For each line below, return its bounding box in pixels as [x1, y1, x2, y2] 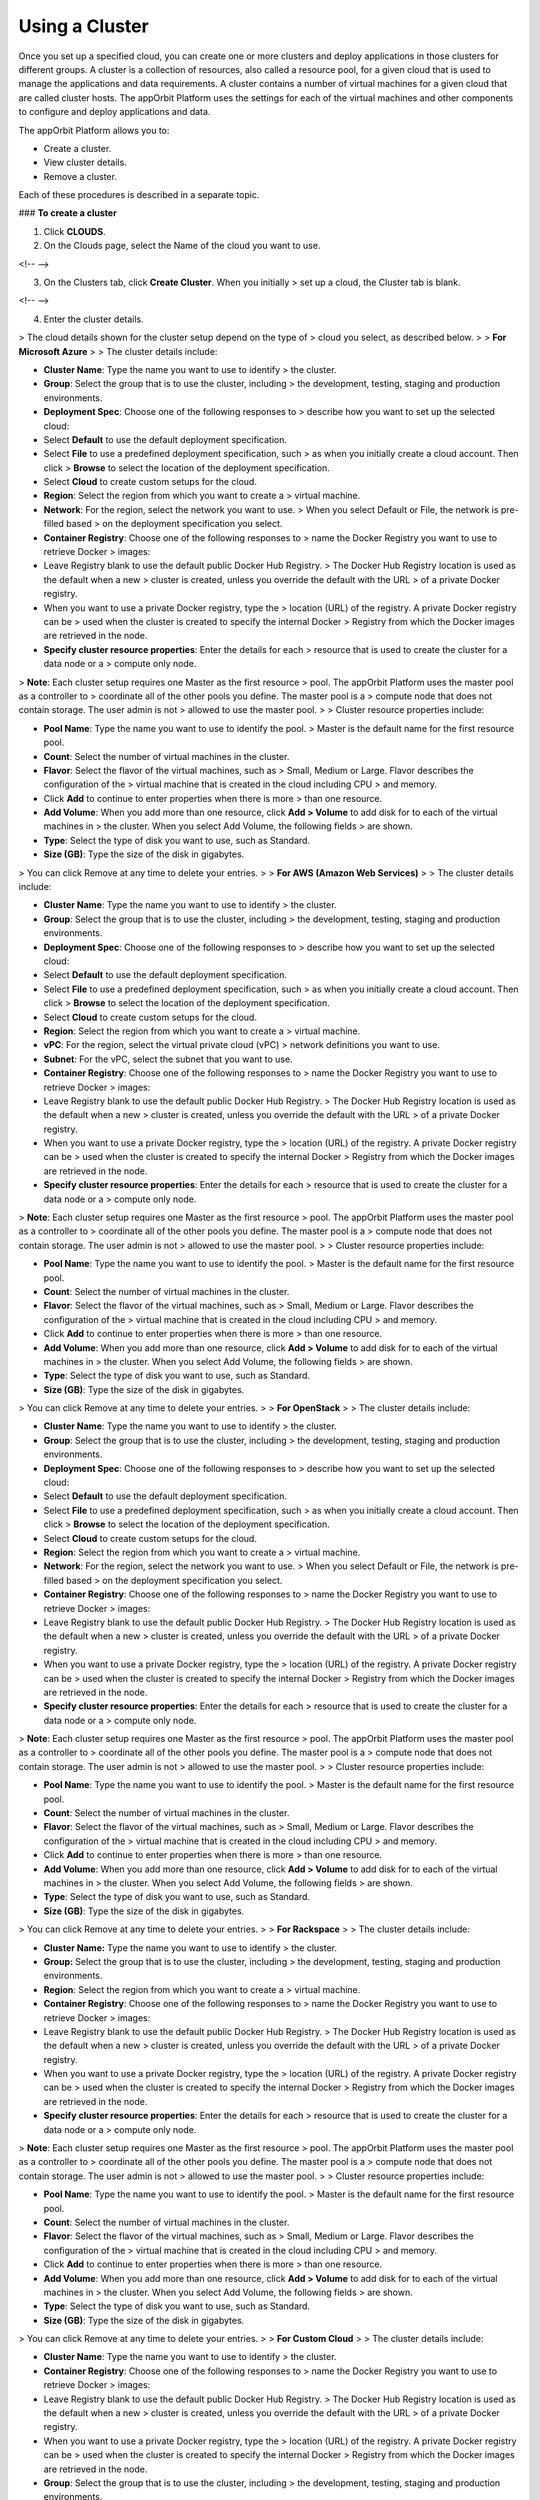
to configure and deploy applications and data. [18, 106, 211, 118]
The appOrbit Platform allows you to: [18, 124, 170, 136]
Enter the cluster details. [43, 313, 144, 325]
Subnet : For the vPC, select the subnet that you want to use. [43, 1053, 294, 1065]
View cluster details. [43, 156, 127, 169]
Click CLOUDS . [43, 225, 106, 237]
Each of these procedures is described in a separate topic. [18, 189, 260, 201]
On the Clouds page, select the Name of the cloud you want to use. [43, 240, 321, 252]
